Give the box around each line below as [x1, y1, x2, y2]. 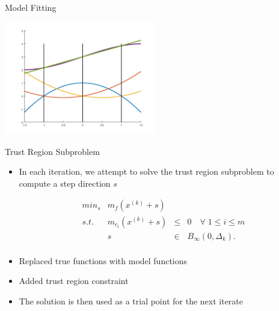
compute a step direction [19, 177, 111, 189]
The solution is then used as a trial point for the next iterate [19, 294, 243, 307]
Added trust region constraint [19, 274, 129, 287]
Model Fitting [5, 1, 57, 13]
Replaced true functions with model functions [19, 254, 188, 267]
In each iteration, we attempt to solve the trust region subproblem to [19, 165, 274, 178]
